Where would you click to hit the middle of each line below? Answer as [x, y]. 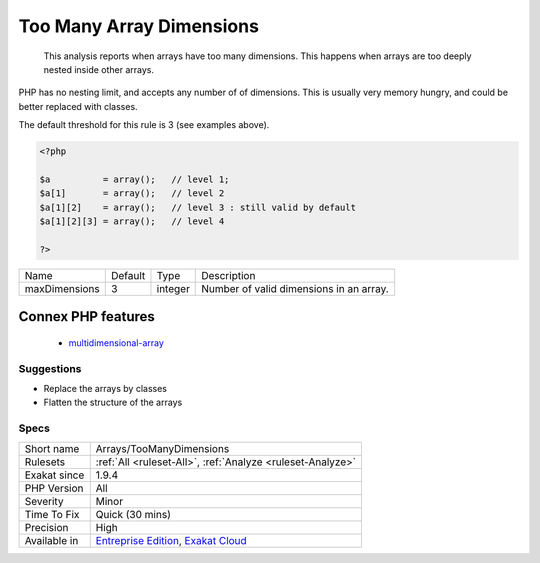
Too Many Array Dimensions [139, 26]
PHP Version [54, 488]
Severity [44, 501]
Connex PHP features [86, 316]
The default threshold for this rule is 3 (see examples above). [144, 125]
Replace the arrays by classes [105, 388]
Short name [52, 448]
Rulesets [44, 462]
